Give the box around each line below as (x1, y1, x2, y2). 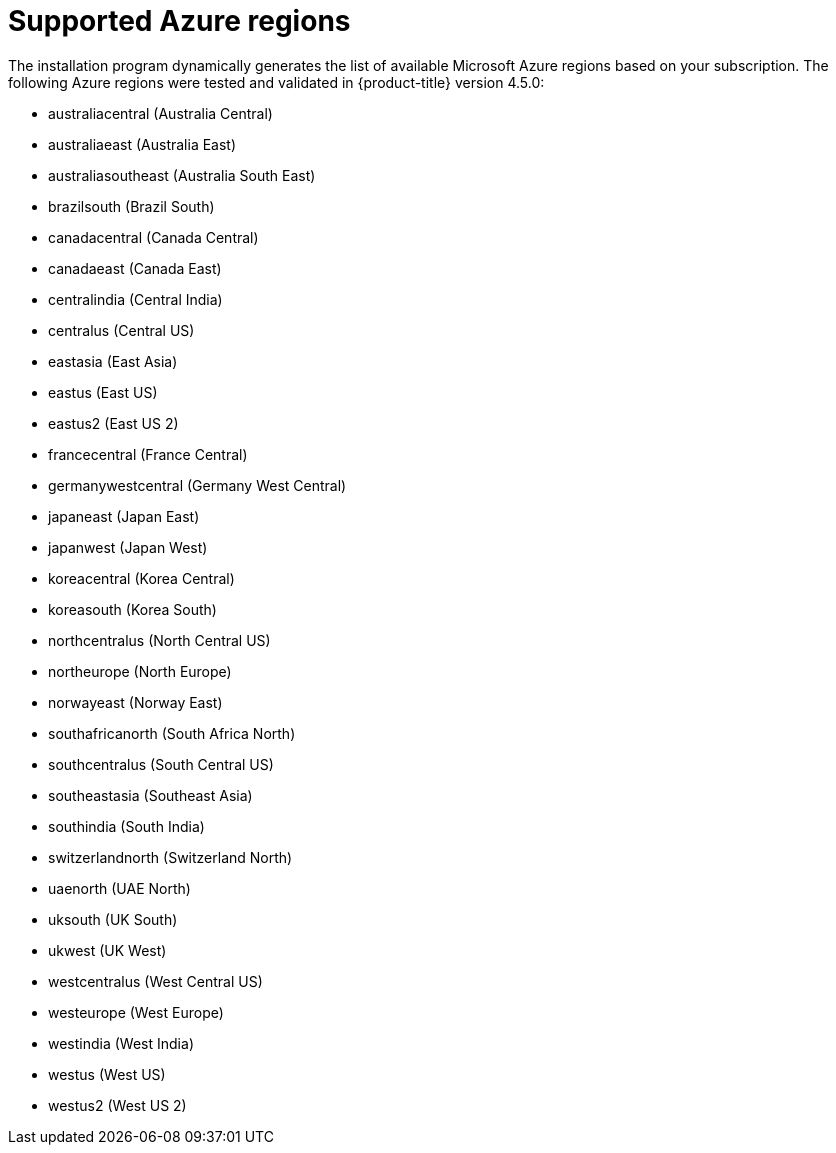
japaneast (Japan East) (48, 507, 200, 525)
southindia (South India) (48, 817, 205, 835)
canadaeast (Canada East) (48, 259, 222, 277)
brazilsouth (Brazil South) (48, 197, 215, 215)
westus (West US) (48, 1065, 166, 1083)
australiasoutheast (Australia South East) (48, 166, 316, 184)
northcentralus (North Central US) (48, 631, 271, 649)
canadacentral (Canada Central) (48, 228, 259, 246)
